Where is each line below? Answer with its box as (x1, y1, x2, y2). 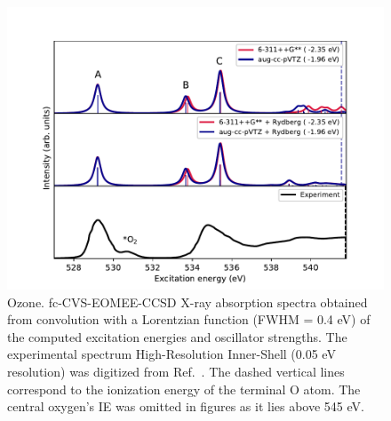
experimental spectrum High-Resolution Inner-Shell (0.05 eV (7, 345, 336, 363)
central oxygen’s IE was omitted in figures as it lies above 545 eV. (7, 397, 364, 416)
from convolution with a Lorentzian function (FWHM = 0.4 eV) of (7, 310, 371, 329)
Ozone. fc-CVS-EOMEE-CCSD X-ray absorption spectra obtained (7, 292, 368, 311)
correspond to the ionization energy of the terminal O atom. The (7, 379, 361, 398)
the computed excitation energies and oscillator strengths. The (7, 327, 347, 346)
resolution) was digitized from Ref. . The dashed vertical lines (7, 361, 345, 380)
